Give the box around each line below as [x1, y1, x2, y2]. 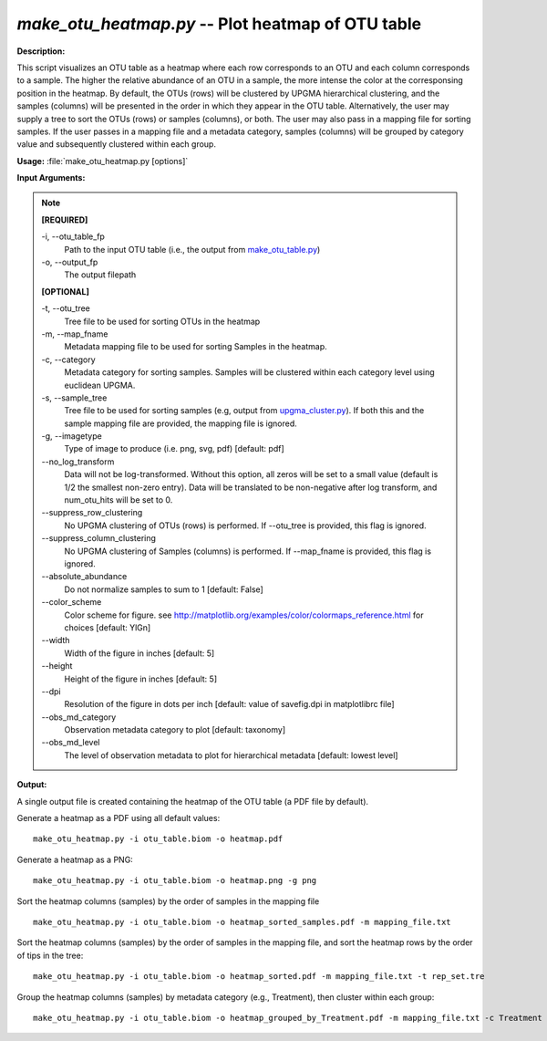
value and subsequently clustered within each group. [16, 139, 216, 150]
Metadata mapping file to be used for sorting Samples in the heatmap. [64, 341, 327, 352]
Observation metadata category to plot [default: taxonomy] [64, 724, 286, 735]
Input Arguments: [16, 172, 86, 183]
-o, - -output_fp [41, 256, 98, 268]
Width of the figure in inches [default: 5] [64, 648, 215, 659]
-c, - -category [41, 354, 96, 365]
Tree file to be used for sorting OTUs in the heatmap [64, 316, 261, 327]
